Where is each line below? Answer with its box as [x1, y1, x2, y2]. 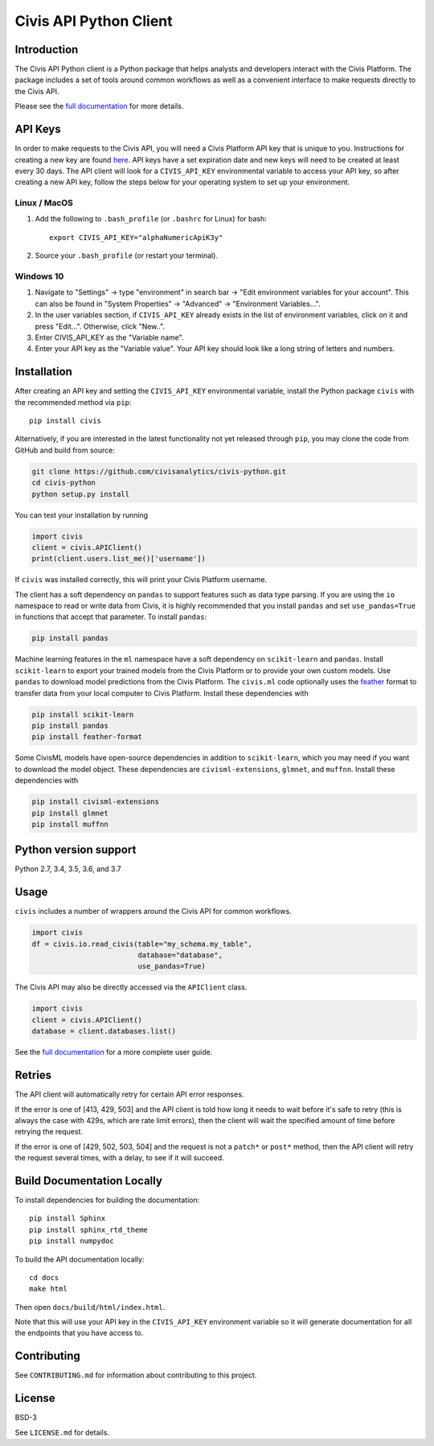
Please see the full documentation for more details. [14, 101, 184, 111]
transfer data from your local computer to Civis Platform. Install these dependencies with [14, 688, 309, 698]
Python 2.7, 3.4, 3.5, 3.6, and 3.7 [14, 864, 121, 874]
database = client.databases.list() [31, 1027, 177, 1036]
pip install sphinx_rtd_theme [29, 1225, 149, 1234]
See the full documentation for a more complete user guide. [14, 1047, 213, 1057]
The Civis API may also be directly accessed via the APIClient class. [14, 982, 248, 992]
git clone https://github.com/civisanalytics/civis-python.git [31, 467, 287, 476]
